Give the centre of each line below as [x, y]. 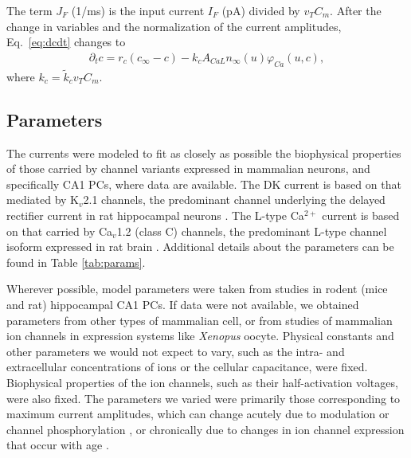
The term [29, 10]
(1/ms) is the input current [138, 10]
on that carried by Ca [60, 231]
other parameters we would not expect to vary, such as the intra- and [176, 351]
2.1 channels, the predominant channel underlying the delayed [234, 200]
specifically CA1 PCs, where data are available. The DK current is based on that [204, 184]
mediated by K [43, 200]
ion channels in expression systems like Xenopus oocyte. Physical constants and [200, 336]
